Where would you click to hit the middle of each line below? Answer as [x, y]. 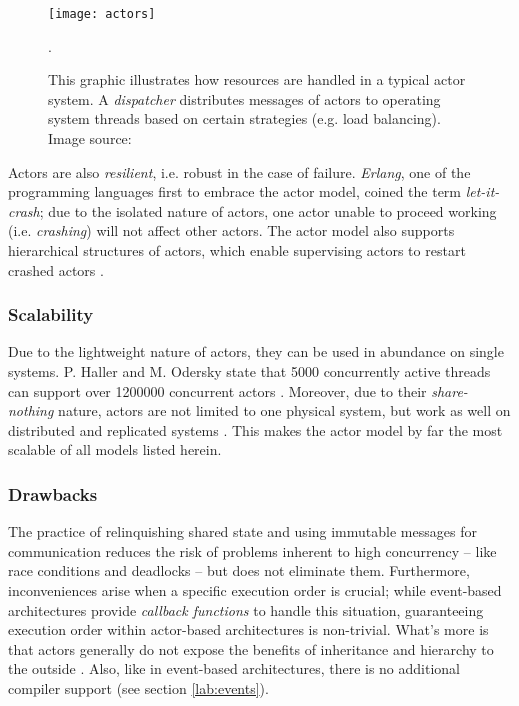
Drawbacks [53, 493]
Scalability [51, 314]
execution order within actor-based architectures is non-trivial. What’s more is [248, 629]
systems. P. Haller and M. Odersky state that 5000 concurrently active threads [249, 371]
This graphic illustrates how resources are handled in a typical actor [257, 79]
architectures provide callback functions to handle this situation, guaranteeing [246, 609]
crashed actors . [56, 269]
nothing [31, 410]
